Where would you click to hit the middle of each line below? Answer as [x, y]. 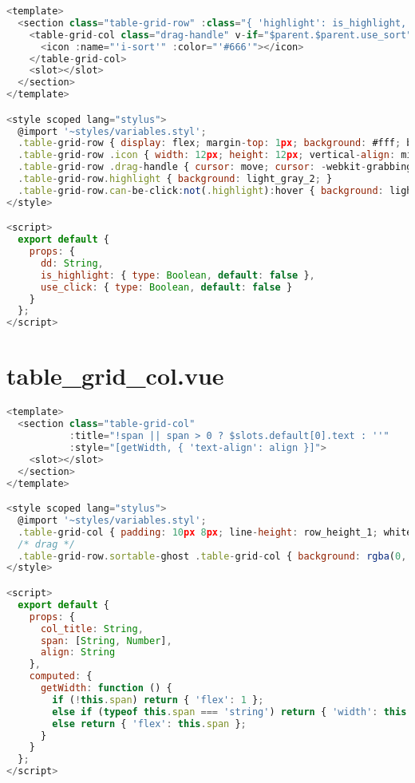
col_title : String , [92, 629]
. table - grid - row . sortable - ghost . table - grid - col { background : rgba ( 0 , [212, 556]
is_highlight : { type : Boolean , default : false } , [178, 275]
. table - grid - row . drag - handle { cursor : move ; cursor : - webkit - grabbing [215, 167]
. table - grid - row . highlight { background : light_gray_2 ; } [175, 179]
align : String [78, 652]
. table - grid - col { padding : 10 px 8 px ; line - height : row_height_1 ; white [215, 532]
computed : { [61, 676]
